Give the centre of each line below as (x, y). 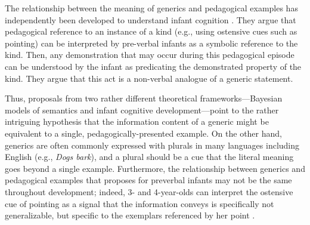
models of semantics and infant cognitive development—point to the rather (142, 110)
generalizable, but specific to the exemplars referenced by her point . (130, 215)
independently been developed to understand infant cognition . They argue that (151, 19)
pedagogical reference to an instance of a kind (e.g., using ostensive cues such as (151, 31)
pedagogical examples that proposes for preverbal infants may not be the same (148, 180)
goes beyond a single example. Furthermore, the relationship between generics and (155, 168)
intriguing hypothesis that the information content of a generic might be (137, 121)
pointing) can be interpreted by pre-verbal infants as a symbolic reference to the (151, 43)
